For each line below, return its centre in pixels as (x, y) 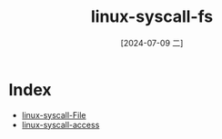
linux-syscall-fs (152, 17)
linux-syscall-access (61, 124)
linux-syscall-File (54, 114)
